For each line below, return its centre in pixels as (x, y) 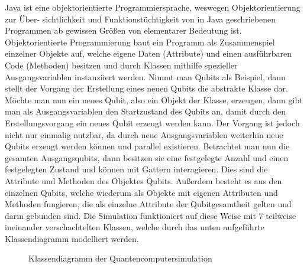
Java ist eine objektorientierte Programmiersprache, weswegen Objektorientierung (153, 7)
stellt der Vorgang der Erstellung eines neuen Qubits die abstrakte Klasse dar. (146, 88)
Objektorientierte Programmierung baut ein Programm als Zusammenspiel (140, 42)
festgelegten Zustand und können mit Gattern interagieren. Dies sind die (136, 169)
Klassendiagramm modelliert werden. (72, 238)
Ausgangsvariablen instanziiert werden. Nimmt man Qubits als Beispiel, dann (145, 76)
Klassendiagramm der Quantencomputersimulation (120, 258)
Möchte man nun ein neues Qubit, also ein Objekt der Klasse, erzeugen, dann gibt (154, 99)
